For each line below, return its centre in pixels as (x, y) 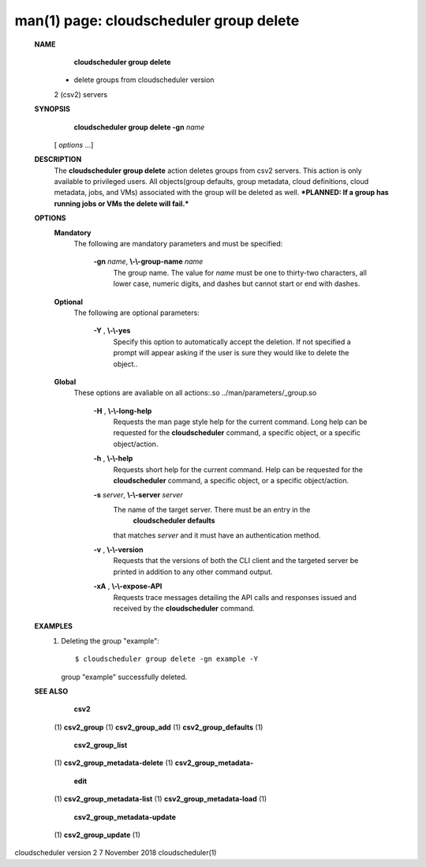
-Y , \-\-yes (112, 331)
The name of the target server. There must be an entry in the (212, 509)
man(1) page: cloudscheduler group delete (157, 21)
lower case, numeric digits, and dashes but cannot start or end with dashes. (237, 283)
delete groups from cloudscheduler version (144, 80)
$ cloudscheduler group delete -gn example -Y (166, 659)
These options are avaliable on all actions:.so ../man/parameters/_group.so (195, 393)
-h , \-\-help (113, 459)
